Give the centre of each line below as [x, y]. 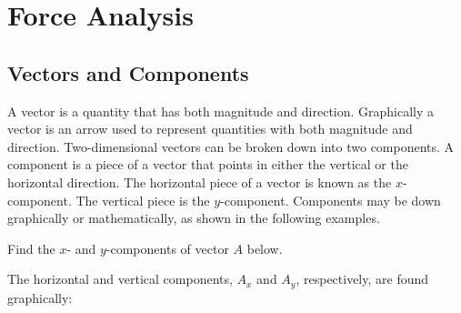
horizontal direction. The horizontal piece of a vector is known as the [200, 182]
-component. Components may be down [331, 200]
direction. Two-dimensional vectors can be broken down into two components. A [231, 146]
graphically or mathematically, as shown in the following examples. [194, 218]
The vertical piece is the [143, 200]
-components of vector [167, 248]
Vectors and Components [128, 72]
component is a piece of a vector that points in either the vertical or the [208, 164]
